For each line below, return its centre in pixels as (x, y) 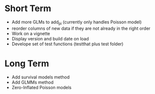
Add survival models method (41, 77)
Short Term (28, 9)
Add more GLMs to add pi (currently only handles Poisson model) (77, 22)
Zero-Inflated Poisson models (42, 87)
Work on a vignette (31, 33)
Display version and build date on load (50, 38)
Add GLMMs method (33, 82)
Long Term (27, 63)
